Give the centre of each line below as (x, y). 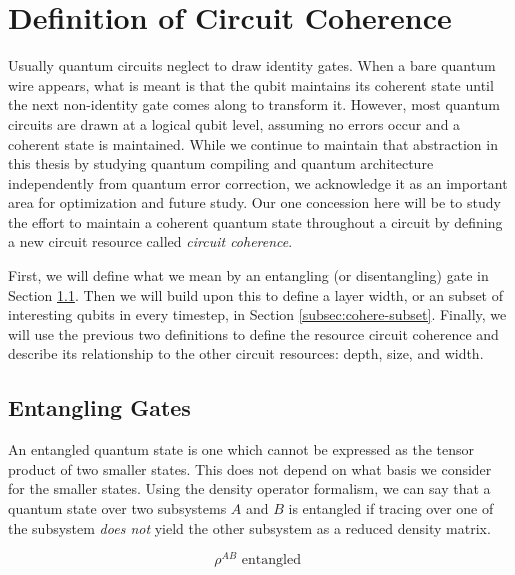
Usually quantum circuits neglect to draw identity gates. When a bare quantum (252, 65)
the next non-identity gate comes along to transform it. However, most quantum (254, 104)
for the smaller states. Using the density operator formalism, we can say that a (249, 488)
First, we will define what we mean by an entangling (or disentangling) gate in (248, 275)
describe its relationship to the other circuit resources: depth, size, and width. (246, 353)
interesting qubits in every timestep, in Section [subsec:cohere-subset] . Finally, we (257, 314)
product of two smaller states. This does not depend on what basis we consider (250, 468)
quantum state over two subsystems (117, 508)
